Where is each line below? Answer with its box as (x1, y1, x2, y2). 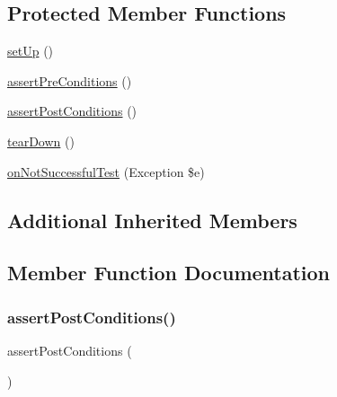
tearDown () (7, 131, 75, 150)
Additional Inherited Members (7, 206, 297, 234)
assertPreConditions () (7, 71, 132, 90)
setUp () (7, 41, 54, 60)
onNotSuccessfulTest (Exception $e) (7, 162, 205, 181)
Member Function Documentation (7, 259, 331, 287)
